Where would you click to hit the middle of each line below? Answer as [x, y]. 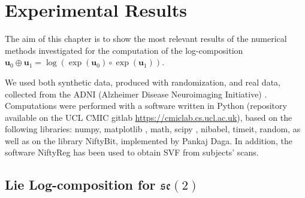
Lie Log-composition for [80, 185]
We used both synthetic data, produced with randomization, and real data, [143, 82]
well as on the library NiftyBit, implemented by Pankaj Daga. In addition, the [149, 140]
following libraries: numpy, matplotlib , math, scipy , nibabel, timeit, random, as [153, 129]
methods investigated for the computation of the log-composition [124, 50]
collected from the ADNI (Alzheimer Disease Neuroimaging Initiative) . [136, 94]
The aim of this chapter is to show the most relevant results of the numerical [146, 39]
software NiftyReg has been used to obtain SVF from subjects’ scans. [132, 152]
